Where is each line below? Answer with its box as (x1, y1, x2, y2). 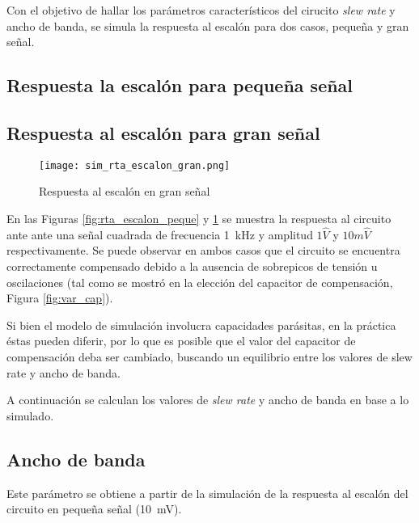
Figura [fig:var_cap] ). (6, 289, 113, 306)
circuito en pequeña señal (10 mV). (6, 500, 182, 517)
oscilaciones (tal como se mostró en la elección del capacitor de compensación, (6, 273, 393, 290)
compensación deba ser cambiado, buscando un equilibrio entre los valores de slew (6, 348, 413, 365)
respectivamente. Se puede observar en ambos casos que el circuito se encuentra (6, 242, 400, 259)
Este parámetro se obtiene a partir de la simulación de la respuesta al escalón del (6, 484, 408, 501)
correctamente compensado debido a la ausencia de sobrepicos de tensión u (6, 258, 378, 275)
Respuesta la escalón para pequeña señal (6, 73, 353, 98)
